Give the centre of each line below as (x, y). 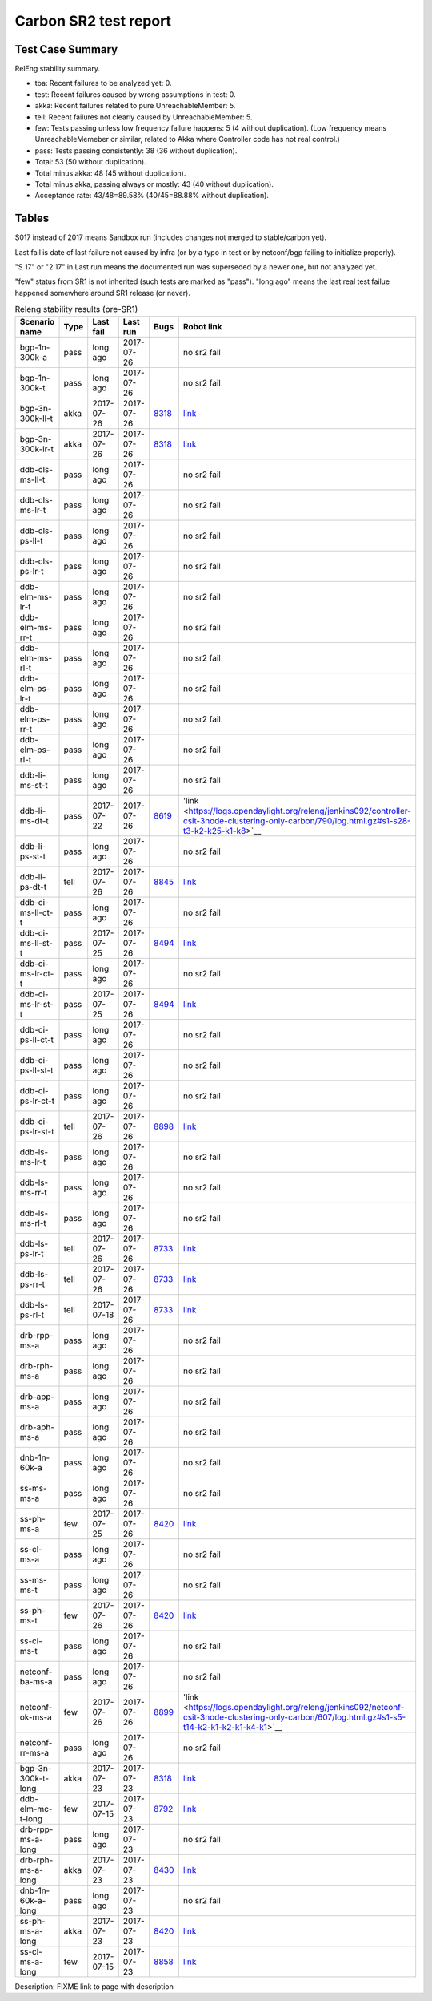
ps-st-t (33, 856)
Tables (32, 218)
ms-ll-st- (36, 943)
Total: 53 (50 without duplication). (91, 162)
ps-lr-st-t (37, 1131)
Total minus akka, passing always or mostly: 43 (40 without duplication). (154, 184)
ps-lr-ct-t (37, 1101)
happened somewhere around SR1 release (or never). (103, 293)
